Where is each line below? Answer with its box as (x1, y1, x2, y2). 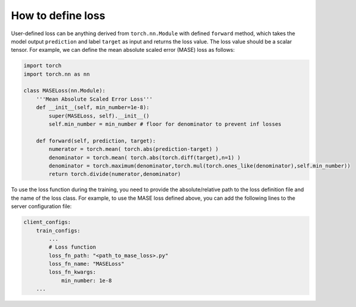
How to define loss (11, 9, 106, 22)
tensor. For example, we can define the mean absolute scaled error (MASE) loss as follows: (11, 46, 235, 54)
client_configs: (23, 219, 72, 226)
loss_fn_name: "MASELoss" (48, 261, 125, 268)
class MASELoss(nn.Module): (23, 87, 106, 94)
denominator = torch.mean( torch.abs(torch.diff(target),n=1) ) (48, 154, 241, 161)
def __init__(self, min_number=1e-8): (36, 104, 150, 111)
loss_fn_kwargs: (48, 269, 97, 275)
